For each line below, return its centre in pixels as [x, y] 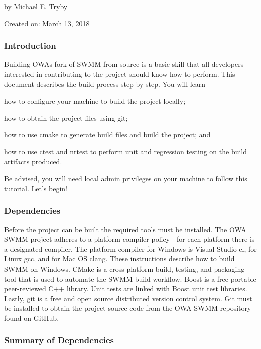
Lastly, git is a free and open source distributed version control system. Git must [128, 298]
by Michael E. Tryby [36, 6]
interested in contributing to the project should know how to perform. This [120, 74]
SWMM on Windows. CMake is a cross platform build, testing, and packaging [124, 268]
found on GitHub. [32, 318]
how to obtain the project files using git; [66, 117]
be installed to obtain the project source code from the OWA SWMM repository [128, 308]
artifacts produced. [33, 161]
